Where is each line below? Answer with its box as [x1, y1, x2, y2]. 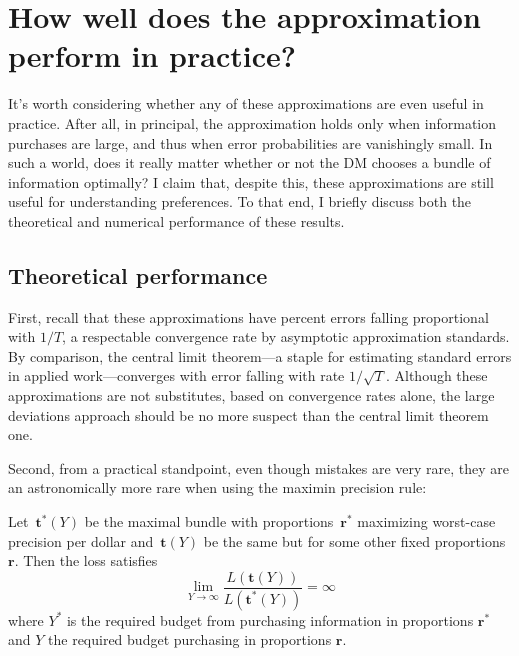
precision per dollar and [8, 530, 154, 551]
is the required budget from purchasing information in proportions [66, 609, 474, 630]
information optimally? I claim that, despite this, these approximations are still [8, 171, 494, 192]
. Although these [385, 365, 488, 386]
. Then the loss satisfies [14, 550, 158, 571]
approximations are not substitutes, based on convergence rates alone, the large [8, 385, 495, 406]
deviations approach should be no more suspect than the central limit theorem [8, 404, 489, 425]
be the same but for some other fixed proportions [203, 530, 506, 551]
